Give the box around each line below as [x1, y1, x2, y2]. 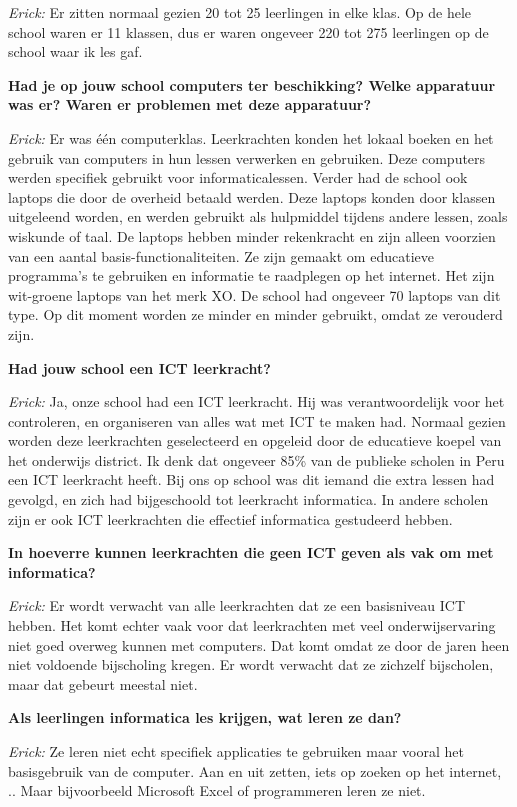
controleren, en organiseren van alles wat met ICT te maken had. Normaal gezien [8, 410, 506, 431]
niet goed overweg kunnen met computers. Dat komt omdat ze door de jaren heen [8, 634, 510, 655]
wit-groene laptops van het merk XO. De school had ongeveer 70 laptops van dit [8, 284, 501, 305]
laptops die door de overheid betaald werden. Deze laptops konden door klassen [8, 186, 496, 207]
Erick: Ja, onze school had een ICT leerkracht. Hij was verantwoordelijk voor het [8, 391, 505, 412]
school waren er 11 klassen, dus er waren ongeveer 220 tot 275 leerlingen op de [8, 21, 489, 42]
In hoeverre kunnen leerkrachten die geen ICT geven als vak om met [8, 542, 494, 563]
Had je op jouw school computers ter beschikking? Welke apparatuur [8, 74, 496, 95]
